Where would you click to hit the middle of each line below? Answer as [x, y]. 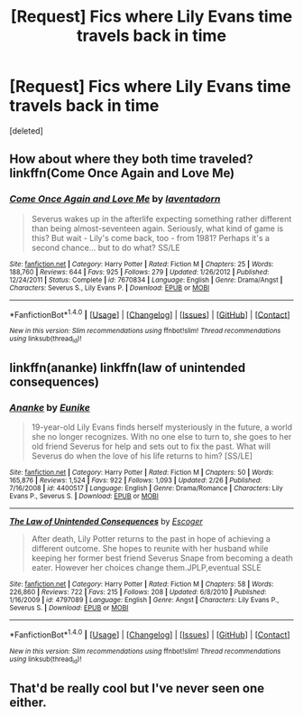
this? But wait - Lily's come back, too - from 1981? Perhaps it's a [151, 237]
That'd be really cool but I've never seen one [137, 688]
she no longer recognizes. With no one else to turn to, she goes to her [161, 437]
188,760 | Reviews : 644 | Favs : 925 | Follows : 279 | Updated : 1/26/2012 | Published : [139, 272]
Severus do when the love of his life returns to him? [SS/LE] [142, 456]
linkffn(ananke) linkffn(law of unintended [128, 368]
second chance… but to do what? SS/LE [106, 247]
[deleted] [26, 130]
